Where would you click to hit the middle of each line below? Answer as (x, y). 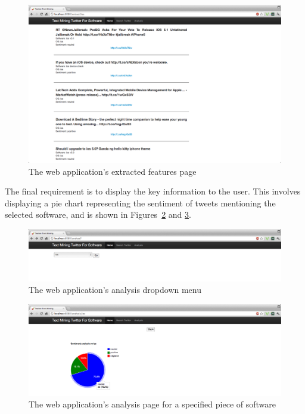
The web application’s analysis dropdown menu (115, 290)
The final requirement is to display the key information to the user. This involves (153, 191)
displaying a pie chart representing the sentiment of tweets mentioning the (140, 203)
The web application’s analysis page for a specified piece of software (152, 404)
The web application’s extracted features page (113, 171)
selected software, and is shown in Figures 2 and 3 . (98, 214)
